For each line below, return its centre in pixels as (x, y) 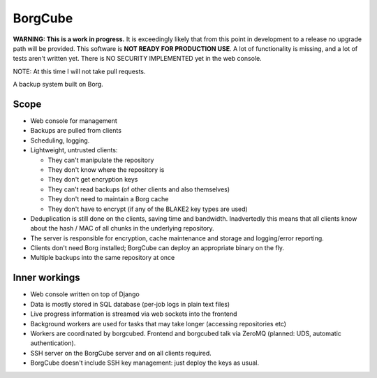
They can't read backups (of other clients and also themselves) (139, 189)
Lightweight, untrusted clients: (74, 150)
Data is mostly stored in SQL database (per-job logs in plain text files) (130, 304)
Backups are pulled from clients (76, 131)
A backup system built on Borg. (58, 85)
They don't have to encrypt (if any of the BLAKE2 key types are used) (148, 209)
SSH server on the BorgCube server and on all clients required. (121, 353)
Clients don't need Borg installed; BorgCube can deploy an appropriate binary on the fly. (157, 248)
